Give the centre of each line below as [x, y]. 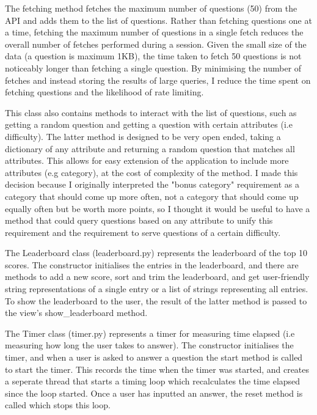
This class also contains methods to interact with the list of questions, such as [151, 112]
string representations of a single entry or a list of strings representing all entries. [157, 289]
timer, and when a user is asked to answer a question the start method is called [154, 357]
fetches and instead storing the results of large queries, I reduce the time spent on [158, 80]
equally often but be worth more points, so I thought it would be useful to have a [158, 208]
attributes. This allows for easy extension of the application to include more [147, 160]
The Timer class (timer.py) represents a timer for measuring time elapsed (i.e [150, 333]
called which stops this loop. [58, 405]
